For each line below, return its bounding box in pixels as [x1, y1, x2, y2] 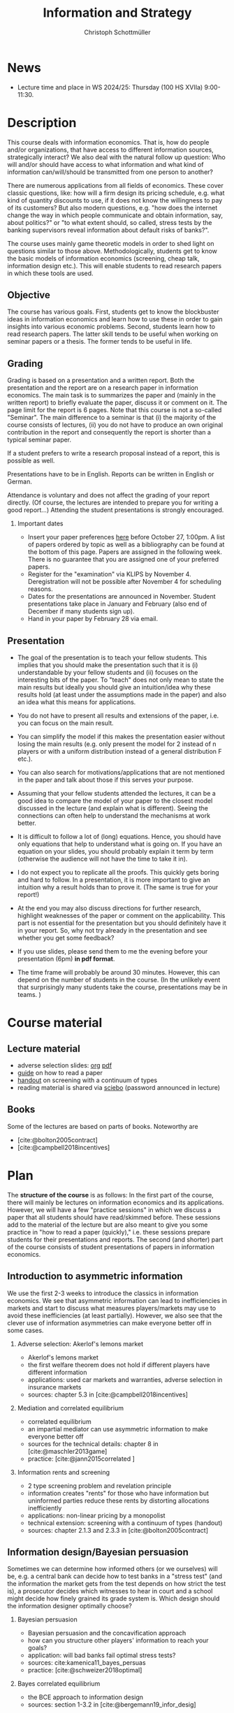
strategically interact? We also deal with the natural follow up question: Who [7, 152, 226, 161]
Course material [7, 1015, 103, 1031]
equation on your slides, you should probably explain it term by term [17, 847, 214, 856]
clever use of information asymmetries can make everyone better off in [7, 1318, 212, 1327]
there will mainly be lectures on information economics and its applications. [7, 1198, 224, 1207]
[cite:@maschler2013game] [27, 1447, 108, 1455]
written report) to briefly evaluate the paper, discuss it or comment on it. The [7, 398, 228, 407]
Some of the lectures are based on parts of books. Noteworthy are [7, 1122, 199, 1130]
